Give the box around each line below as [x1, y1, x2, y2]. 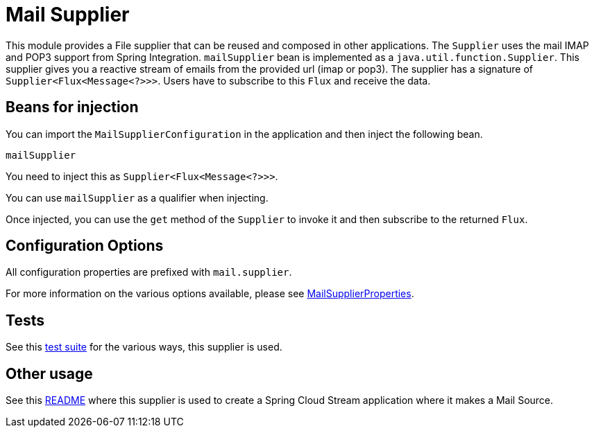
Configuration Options [6, 237, 164, 255]
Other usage [6, 364, 93, 382]
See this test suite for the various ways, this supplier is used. [6, 341, 282, 353]
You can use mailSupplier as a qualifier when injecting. [6, 191, 269, 204]
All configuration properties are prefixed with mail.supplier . [6, 266, 292, 279]
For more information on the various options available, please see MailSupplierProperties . [6, 288, 414, 300]
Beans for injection [6, 98, 139, 116]
